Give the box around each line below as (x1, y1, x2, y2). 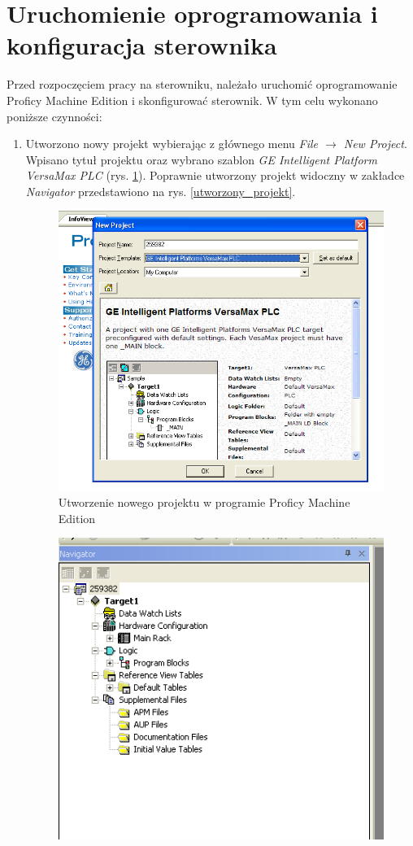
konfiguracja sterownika (7, 28, 277, 62)
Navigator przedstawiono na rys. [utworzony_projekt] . (25, 182, 296, 199)
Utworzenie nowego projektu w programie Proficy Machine (58, 494, 350, 511)
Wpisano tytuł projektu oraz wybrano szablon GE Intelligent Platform (25, 150, 377, 168)
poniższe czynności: (7, 107, 102, 124)
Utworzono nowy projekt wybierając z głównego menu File (25, 135, 319, 152)
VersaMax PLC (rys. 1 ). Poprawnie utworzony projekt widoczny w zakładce (25, 167, 405, 184)
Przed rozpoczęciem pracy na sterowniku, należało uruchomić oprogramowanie (7, 76, 398, 93)
